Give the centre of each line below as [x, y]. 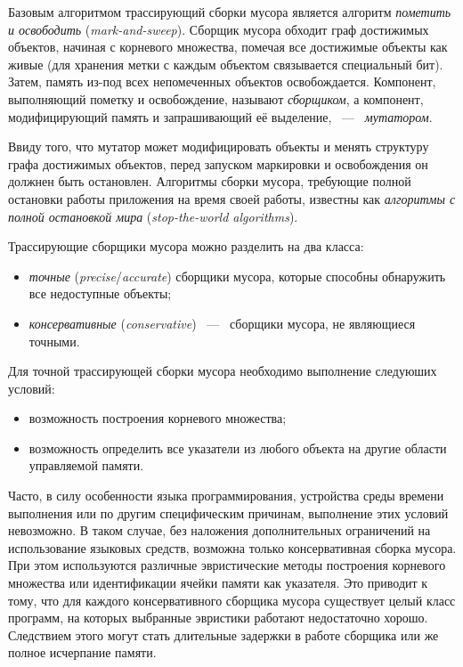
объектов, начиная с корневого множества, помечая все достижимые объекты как [228, 47]
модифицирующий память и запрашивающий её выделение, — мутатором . [220, 116]
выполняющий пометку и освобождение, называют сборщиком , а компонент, [216, 98]
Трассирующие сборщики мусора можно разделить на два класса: [186, 246]
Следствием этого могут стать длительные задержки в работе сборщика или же [223, 634]
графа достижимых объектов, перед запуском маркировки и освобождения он [218, 163]
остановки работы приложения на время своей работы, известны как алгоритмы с [232, 198]
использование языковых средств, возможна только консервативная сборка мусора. [232, 547]
